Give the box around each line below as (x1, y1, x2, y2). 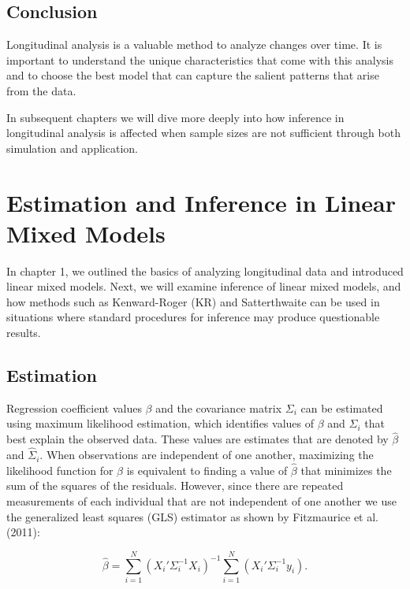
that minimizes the (300, 461, 392, 478)
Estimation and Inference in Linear (6, 186, 396, 218)
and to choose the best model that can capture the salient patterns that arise (6, 67, 379, 83)
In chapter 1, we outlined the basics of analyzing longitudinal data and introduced (6, 262, 404, 279)
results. (6, 324, 41, 341)
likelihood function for (6, 461, 114, 478)
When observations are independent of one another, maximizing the (46, 446, 374, 463)
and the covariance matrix (155, 399, 282, 416)
